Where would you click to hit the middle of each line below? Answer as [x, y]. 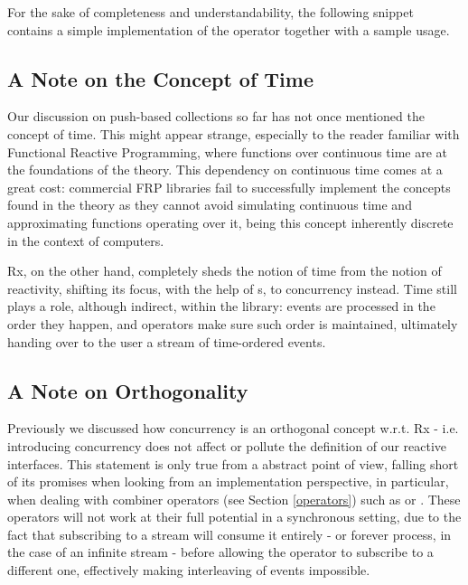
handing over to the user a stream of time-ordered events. [167, 341]
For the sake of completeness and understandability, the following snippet [211, 12]
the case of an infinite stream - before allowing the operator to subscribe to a [220, 552]
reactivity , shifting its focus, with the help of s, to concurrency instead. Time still [232, 288]
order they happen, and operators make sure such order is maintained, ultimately [233, 323]
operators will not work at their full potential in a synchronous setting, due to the [234, 517]
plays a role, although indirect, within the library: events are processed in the [221, 306]
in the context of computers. [86, 240]
